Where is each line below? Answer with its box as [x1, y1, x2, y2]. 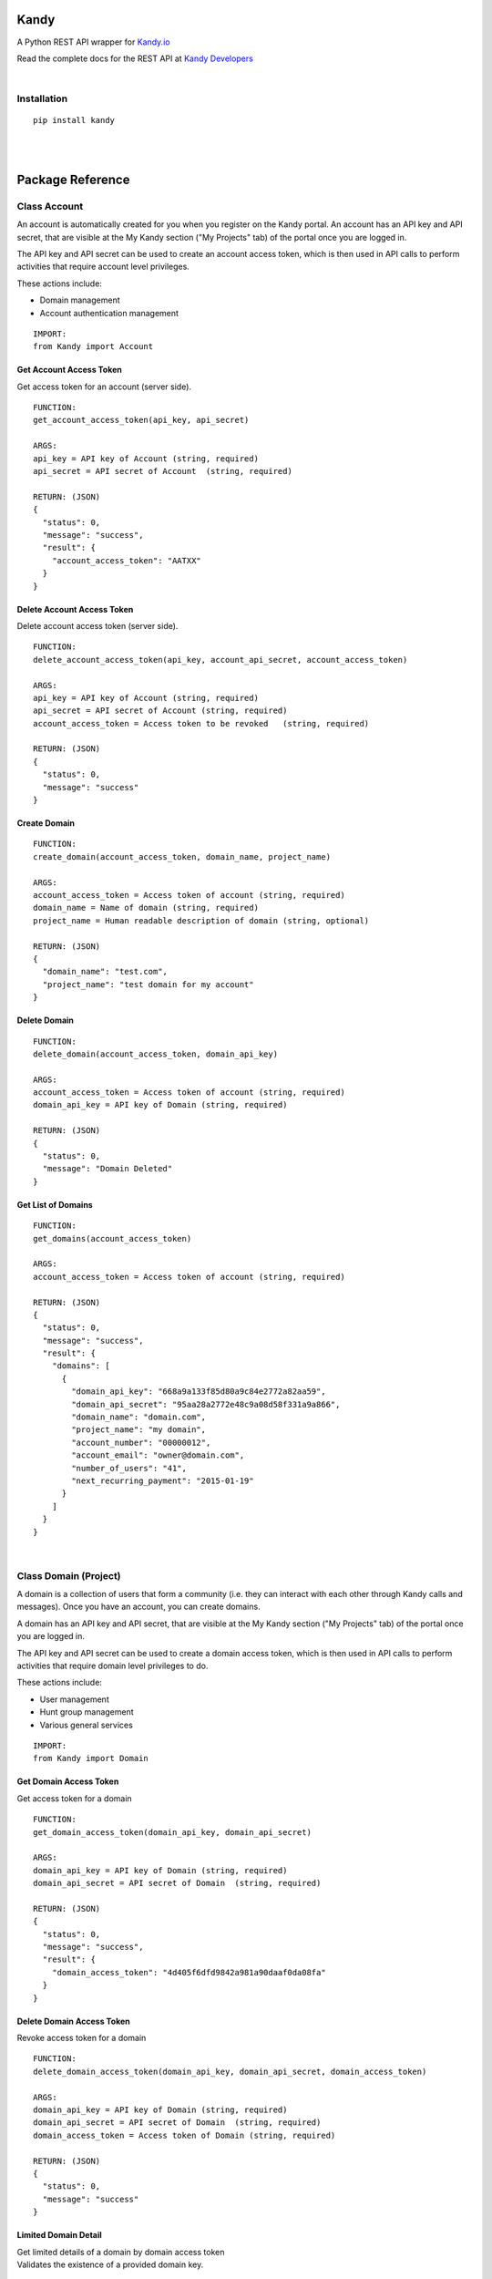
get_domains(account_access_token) [33, 1233, 192, 1243]
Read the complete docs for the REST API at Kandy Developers [16, 53, 254, 64]
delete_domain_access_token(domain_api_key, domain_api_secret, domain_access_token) [33, 2066, 427, 2077]
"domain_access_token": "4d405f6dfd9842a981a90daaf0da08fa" [51, 1967, 327, 1977]
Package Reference [16, 171, 130, 187]
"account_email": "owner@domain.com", [71, 1450, 245, 1460]
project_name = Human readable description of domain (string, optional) [33, 915, 370, 925]
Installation [16, 92, 68, 105]
